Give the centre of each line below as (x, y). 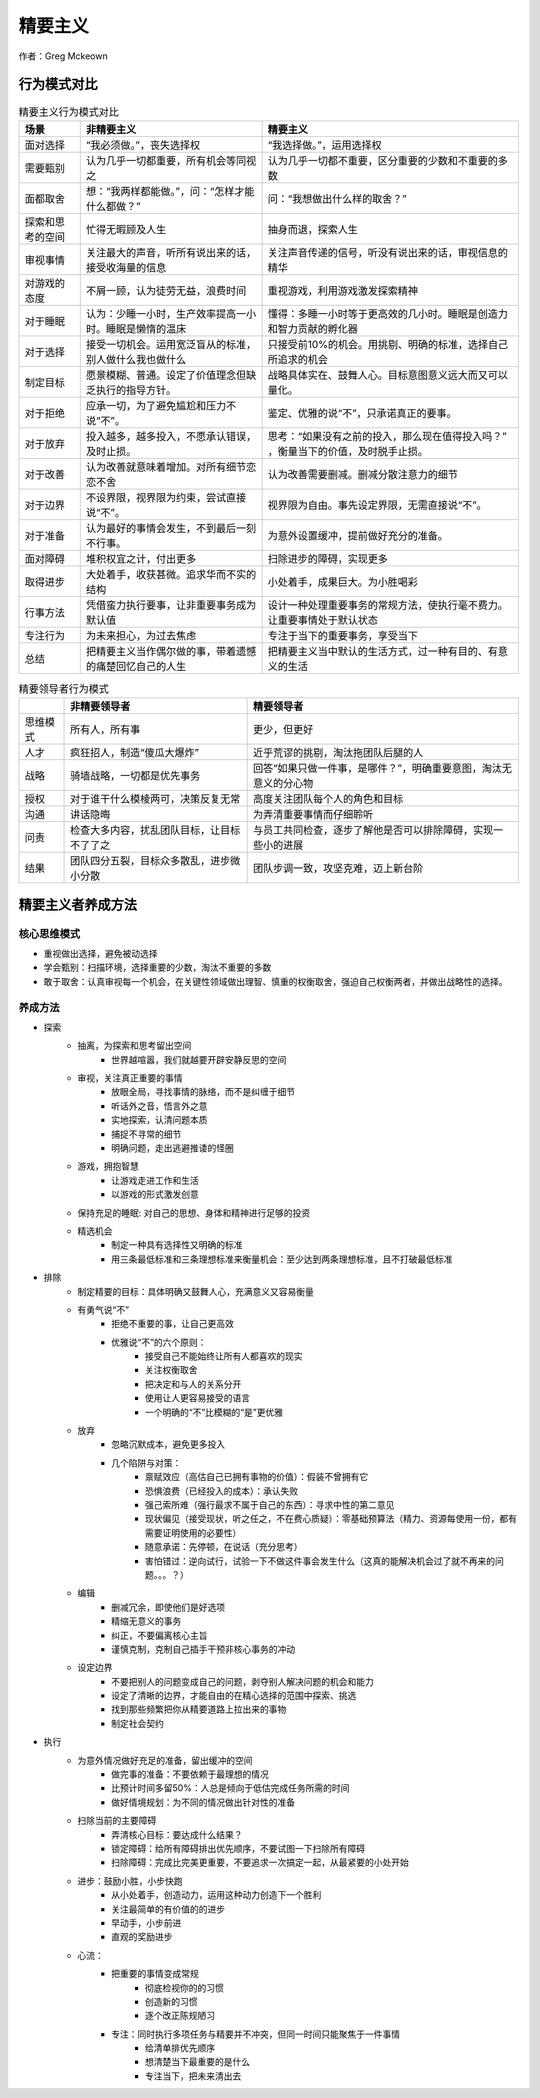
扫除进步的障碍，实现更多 (328, 558)
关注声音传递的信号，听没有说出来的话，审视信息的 (388, 252)
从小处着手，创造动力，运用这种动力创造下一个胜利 (216, 1895)
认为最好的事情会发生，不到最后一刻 (171, 528)
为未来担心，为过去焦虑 (141, 635)
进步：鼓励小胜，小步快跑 (130, 1881)
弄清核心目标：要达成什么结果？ (177, 1834)
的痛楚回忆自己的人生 (136, 666)
